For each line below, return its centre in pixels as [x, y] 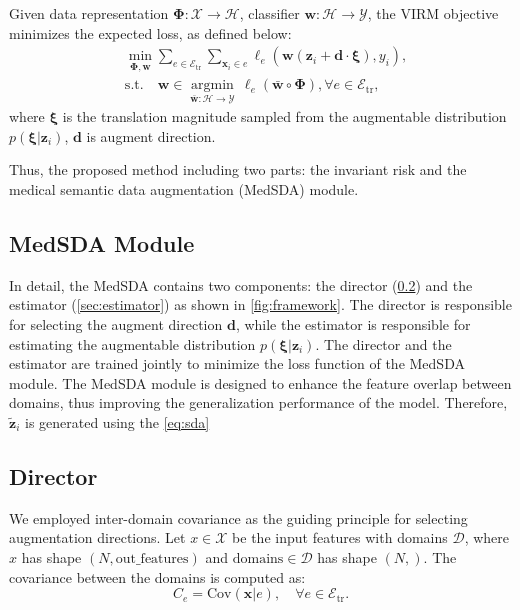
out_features [152, 558]
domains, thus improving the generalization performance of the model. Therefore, [258, 402]
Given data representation [89, 13]
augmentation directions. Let [97, 537]
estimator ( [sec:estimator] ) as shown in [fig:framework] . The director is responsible [260, 304]
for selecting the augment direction [116, 324]
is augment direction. [151, 135]
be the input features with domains [340, 537]
